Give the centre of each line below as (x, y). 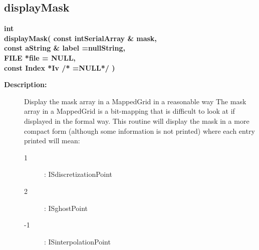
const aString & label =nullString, (65, 48)
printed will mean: (52, 141)
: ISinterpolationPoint (77, 241)
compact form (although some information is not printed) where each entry (140, 131)
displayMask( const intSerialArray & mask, (80, 38)
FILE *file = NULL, (40, 57)
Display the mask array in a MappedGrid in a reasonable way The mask (135, 101)
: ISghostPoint (66, 208)
